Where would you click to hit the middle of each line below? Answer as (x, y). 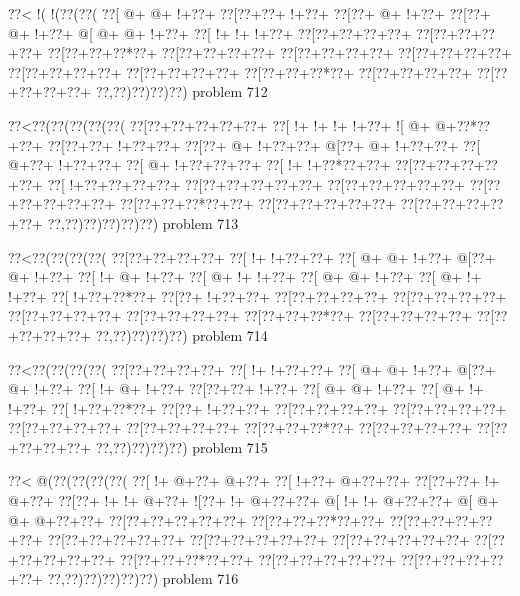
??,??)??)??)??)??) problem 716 (143, 578)
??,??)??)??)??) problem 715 (181, 446)
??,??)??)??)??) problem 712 (181, 91)
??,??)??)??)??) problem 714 (181, 334)
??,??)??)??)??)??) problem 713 (143, 222)
